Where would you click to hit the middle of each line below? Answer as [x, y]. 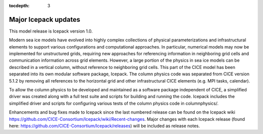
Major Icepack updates [45, 19]
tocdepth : [19, 6]
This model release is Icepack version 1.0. [51, 31]
